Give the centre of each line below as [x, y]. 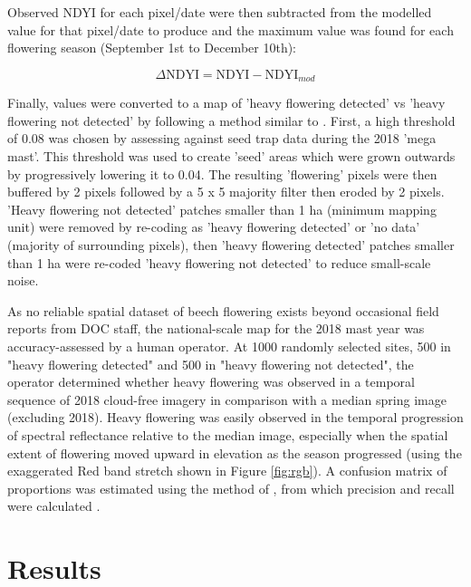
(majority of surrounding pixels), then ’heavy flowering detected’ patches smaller [231, 244]
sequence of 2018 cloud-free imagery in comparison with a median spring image [227, 399]
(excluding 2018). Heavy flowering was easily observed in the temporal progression [235, 417]
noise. [23, 280]
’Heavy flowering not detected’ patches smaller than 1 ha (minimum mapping [222, 209]
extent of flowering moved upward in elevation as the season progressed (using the [235, 452]
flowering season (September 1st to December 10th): [152, 48]
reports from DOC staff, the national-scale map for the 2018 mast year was [216, 328]
